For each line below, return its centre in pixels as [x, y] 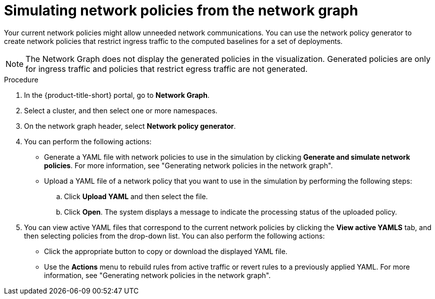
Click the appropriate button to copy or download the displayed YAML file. [166, 251]
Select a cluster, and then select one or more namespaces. [121, 110]
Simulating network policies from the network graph [181, 10]
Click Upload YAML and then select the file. [136, 196]
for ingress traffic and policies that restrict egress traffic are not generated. [167, 69]
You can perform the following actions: [88, 141]
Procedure [21, 79]
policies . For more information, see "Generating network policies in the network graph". [188, 165]
